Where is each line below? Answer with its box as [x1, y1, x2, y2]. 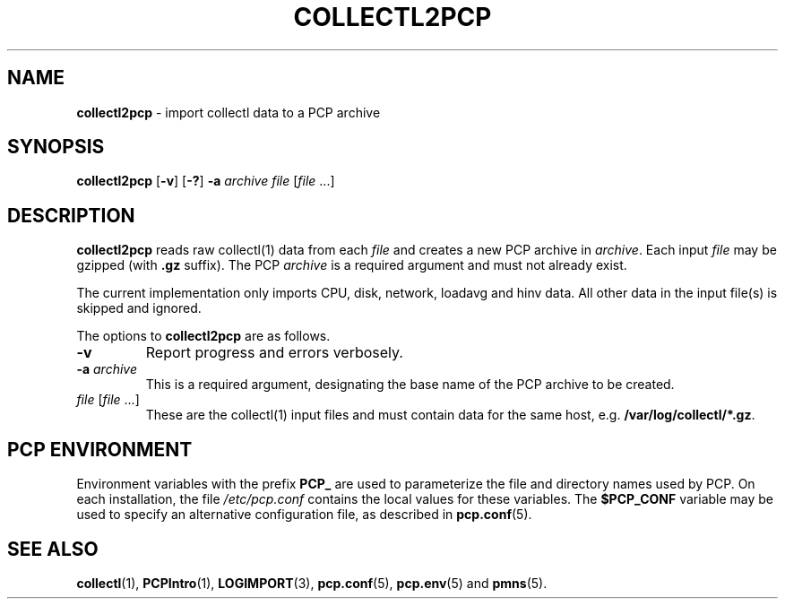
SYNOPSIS [7, 135, 105, 159]
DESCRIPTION [7, 203, 135, 227]
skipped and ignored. [76, 300, 202, 316]
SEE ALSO [7, 537, 99, 560]
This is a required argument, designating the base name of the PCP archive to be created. [145, 377, 675, 393]
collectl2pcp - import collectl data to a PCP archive [76, 104, 381, 120]
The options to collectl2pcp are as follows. [76, 328, 331, 344]
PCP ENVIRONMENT [7, 437, 193, 461]
